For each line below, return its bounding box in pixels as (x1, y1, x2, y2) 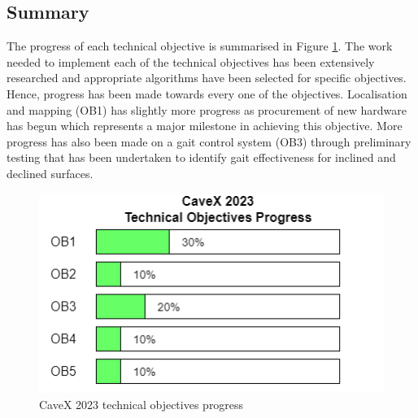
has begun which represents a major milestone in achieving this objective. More (7, 117, 403, 134)
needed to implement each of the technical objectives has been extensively (7, 53, 375, 70)
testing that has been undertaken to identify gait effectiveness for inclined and (7, 149, 396, 166)
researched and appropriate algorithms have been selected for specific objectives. (7, 69, 407, 86)
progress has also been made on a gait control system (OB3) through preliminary (7, 133, 411, 150)
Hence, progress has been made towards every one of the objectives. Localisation (7, 85, 407, 102)
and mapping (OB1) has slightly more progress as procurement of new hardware (7, 101, 407, 118)
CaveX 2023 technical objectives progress (39, 395, 244, 412)
